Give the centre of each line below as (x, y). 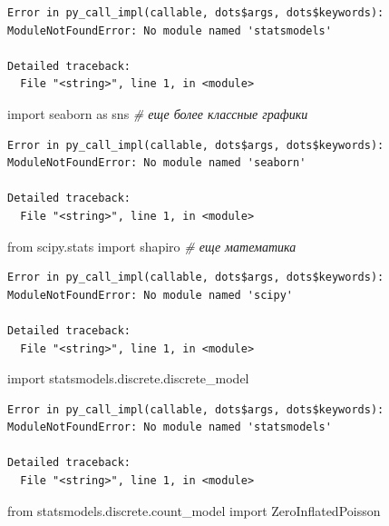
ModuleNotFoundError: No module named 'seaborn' (157, 163)
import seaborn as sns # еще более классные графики (158, 113)
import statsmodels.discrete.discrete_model (128, 378)
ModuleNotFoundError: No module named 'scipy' (150, 295)
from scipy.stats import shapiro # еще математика (152, 246)
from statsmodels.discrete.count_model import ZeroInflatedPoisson (194, 510)
